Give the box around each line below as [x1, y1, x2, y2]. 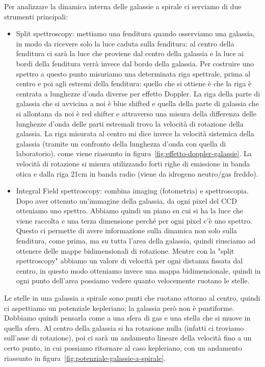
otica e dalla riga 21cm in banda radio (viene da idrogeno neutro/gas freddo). [16, 168, 258, 179]
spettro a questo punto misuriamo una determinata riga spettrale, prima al [16, 68, 251, 79]
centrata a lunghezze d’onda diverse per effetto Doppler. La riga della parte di [16, 88, 260, 99]
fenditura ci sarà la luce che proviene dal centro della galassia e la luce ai [16, 48, 244, 59]
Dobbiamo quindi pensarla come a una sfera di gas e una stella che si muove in [4, 312, 251, 323]
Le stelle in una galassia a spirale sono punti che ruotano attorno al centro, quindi [4, 292, 260, 303]
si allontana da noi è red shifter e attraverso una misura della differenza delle [16, 108, 256, 118]
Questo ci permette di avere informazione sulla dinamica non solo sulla [16, 225, 237, 236]
